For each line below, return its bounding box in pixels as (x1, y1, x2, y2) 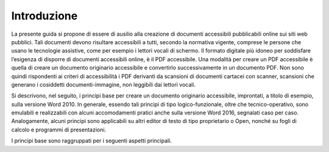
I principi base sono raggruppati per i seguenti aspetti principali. (11, 137, 172, 145)
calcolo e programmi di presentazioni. (11, 126, 107, 133)
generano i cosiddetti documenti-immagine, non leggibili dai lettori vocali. (11, 81, 196, 88)
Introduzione (11, 9, 78, 22)
